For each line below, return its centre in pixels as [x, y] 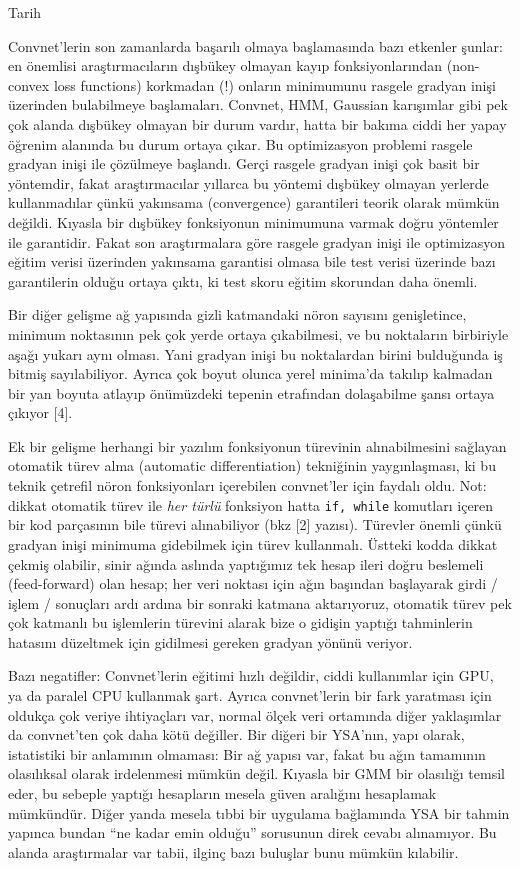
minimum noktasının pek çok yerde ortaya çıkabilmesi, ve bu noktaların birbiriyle [258, 333]
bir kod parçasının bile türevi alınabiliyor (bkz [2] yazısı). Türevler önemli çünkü [255, 524]
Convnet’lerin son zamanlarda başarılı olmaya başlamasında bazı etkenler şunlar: [255, 45]
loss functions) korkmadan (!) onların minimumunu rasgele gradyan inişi [274, 84]
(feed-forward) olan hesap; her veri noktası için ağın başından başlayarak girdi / [253, 583]
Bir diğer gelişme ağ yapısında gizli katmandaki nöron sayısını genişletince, [237, 314]
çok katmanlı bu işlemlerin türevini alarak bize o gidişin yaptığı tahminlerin [240, 622]
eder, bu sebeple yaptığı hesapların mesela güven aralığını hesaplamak [222, 793]
